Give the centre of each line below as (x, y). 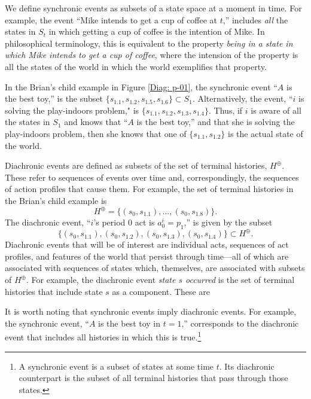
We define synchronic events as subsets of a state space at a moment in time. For (153, 8)
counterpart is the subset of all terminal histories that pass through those (153, 378)
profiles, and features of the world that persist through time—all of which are (147, 256)
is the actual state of (266, 133)
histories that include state (54, 291)
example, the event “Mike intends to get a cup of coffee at (111, 19)
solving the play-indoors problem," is (72, 110)
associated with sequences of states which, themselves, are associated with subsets (155, 268)
